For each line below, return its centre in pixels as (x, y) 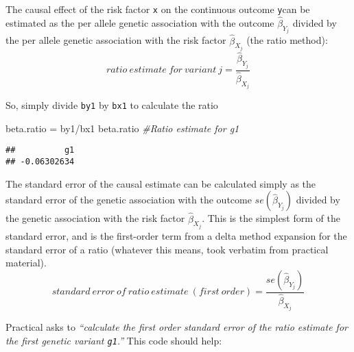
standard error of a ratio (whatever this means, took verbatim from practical (167, 249)
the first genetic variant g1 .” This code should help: (114, 340)
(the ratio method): (287, 40)
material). (26, 263)
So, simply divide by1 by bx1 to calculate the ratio (112, 105)
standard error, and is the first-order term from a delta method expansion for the (176, 235)
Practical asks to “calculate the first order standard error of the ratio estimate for (177, 327)
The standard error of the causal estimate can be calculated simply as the (161, 183)
